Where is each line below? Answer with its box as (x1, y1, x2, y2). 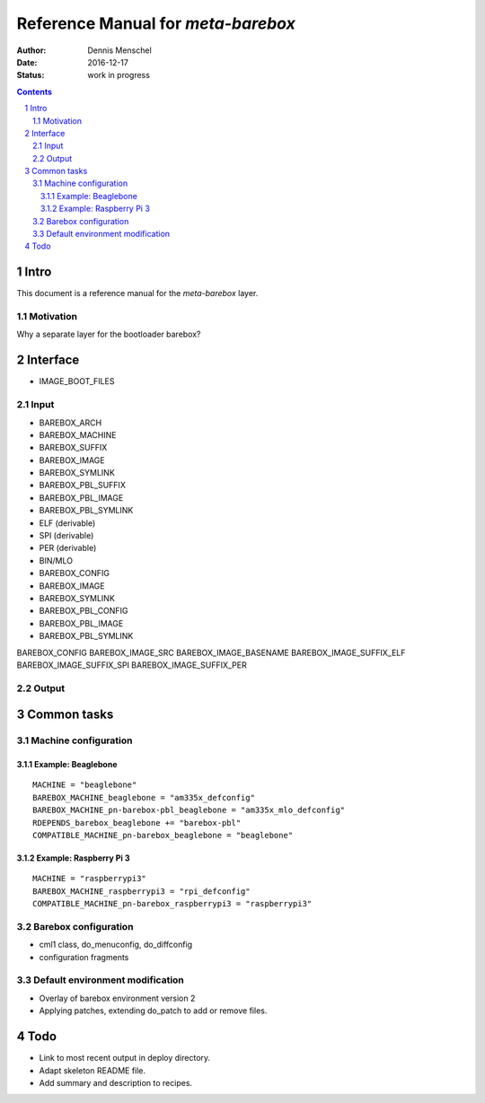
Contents (16, 86, 53, 97)
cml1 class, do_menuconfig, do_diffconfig (39, 939, 193, 950)
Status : (16, 70, 45, 81)
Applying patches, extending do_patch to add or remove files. (39, 1005, 268, 1016)
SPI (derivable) (39, 530, 94, 541)
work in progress (87, 70, 150, 81)
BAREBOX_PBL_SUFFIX (39, 480, 126, 491)
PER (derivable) (39, 543, 97, 554)
